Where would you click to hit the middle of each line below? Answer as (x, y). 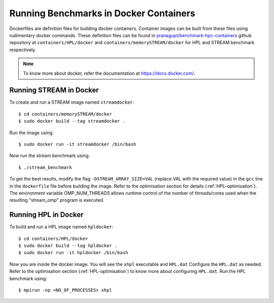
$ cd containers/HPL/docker (53, 238)
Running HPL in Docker (46, 215)
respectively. (23, 50)
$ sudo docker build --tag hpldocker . (68, 246)
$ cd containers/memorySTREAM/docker (65, 114)
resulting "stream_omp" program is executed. (57, 200)
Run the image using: (31, 133)
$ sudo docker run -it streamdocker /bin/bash (77, 144)
